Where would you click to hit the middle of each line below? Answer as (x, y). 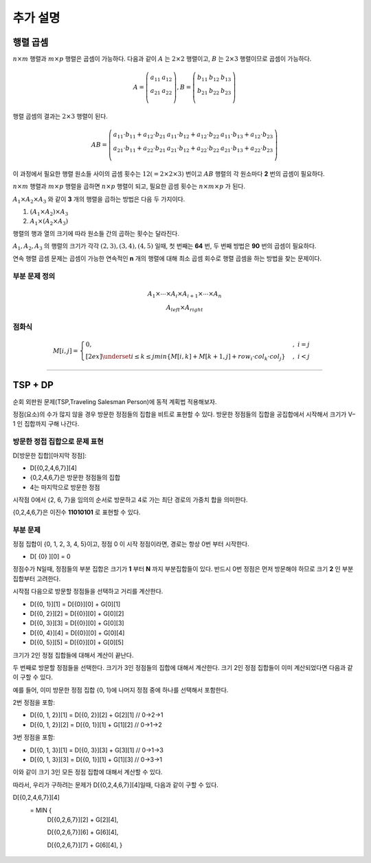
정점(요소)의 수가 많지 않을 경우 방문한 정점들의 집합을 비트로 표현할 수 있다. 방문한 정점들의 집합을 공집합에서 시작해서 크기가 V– (184, 414)
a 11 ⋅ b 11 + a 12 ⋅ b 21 (139, 135)
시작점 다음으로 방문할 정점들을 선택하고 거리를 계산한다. (88, 592)
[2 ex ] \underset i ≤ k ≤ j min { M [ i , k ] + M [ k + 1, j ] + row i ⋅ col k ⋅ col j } (185, 357)
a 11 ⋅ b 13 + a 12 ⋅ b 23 (247, 135)
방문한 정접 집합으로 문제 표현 (58, 442)
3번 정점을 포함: (34, 737)
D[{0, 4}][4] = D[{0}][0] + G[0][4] (77, 633)
